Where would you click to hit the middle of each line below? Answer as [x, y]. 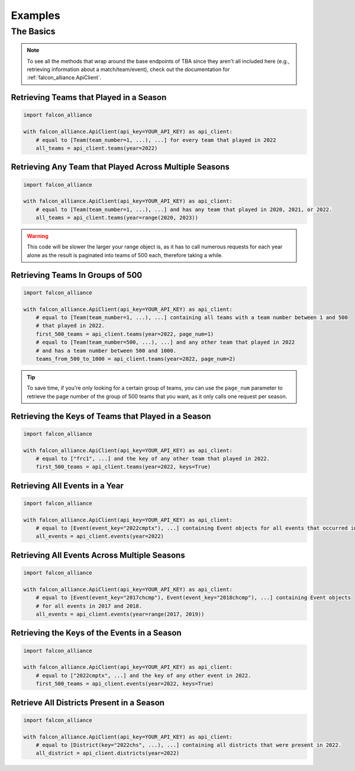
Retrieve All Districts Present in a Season [88, 703]
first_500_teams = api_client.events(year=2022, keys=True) [125, 684]
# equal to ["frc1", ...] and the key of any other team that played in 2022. [153, 459]
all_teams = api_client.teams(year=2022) [97, 148]
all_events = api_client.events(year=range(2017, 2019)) [120, 614]
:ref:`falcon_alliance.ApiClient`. [64, 77]
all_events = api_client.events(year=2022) [100, 536]
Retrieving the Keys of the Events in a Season [96, 633]
